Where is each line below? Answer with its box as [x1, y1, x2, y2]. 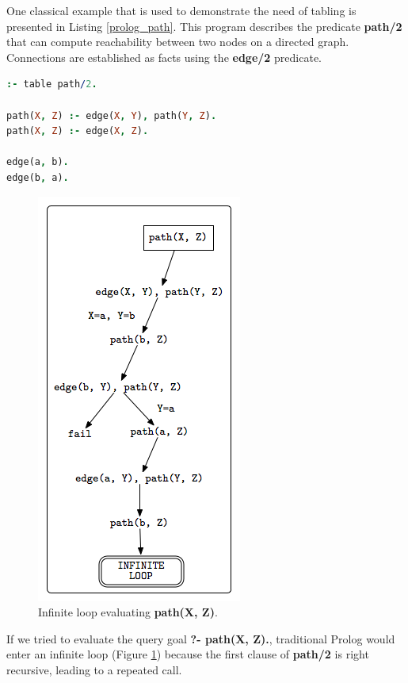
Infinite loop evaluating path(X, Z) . [38, 604, 218, 620]
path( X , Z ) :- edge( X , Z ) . [6, 125, 149, 137]
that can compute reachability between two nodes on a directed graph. [6, 33, 349, 50]
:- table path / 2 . [6, 79, 97, 90]
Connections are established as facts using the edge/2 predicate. [6, 48, 322, 65]
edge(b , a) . [6, 171, 69, 183]
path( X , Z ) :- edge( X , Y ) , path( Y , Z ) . [6, 109, 217, 121]
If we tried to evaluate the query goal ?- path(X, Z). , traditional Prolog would [6, 630, 395, 647]
